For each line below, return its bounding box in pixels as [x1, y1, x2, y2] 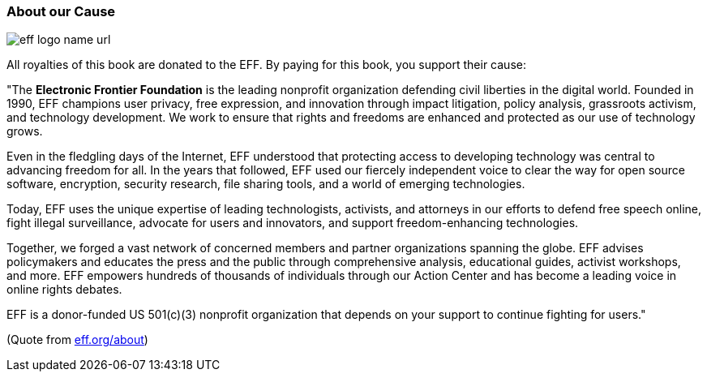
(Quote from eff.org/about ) [6, 333, 148, 347]
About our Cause [6, 3, 116, 19]
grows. [6, 124, 43, 139]
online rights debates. [6, 282, 122, 297]
